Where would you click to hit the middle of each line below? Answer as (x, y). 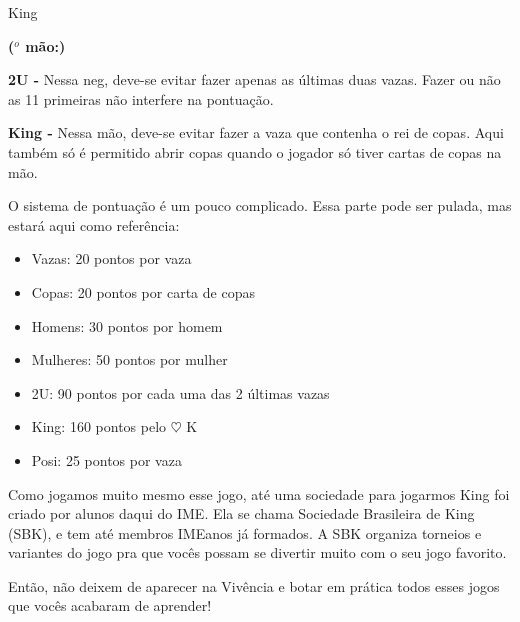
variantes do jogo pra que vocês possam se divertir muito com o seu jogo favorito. (257, 552)
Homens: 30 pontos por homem (127, 325)
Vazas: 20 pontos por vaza (111, 258)
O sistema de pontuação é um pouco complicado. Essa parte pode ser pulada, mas (260, 205)
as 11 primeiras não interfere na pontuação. (141, 98)
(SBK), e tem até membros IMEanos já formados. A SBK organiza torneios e (245, 532)
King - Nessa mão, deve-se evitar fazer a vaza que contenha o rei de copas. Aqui (256, 132)
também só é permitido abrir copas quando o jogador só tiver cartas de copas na (255, 151)
